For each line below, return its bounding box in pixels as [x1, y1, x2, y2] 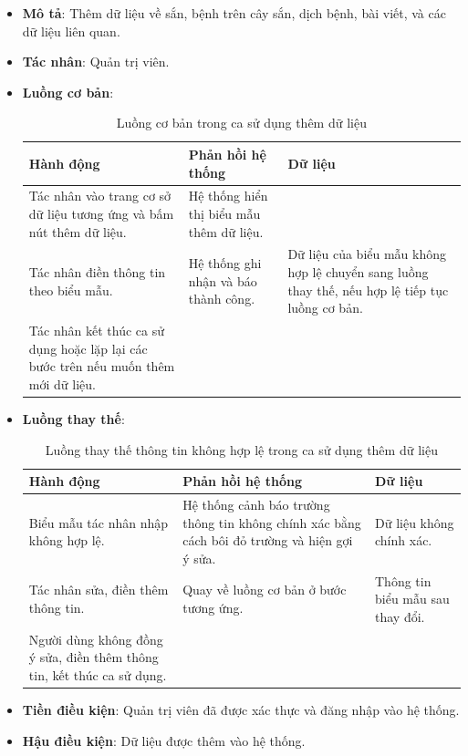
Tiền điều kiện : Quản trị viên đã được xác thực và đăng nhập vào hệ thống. [22, 699, 460, 719]
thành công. [188, 289, 255, 308]
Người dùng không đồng [28, 629, 163, 648]
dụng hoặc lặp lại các [28, 338, 148, 357]
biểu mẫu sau [375, 589, 450, 608]
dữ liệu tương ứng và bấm [28, 204, 174, 223]
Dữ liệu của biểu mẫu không [287, 244, 447, 264]
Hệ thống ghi [188, 254, 262, 273]
